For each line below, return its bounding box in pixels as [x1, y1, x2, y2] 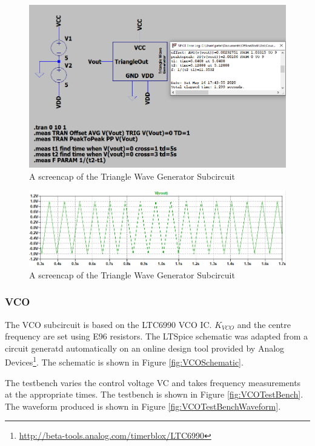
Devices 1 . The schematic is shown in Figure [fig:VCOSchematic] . [5, 354, 244, 369]
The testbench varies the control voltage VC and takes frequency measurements [5, 376, 301, 389]
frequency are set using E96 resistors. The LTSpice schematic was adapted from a [5, 330, 308, 343]
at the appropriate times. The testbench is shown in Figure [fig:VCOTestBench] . [5, 388, 303, 401]
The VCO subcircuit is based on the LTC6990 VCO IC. [5, 318, 212, 330]
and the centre [237, 318, 291, 330]
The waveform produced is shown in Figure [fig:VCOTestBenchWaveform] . [5, 399, 281, 412]
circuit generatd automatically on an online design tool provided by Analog [5, 341, 285, 354]
